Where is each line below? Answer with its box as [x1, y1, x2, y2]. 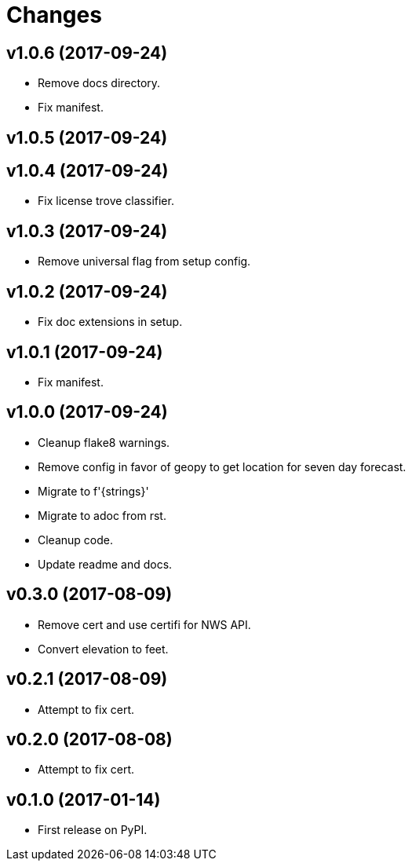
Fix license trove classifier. [38, 194, 174, 208]
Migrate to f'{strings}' [38, 484, 149, 498]
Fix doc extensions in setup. [38, 315, 183, 329]
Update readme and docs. [38, 557, 173, 571]
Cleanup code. [38, 532, 113, 547]
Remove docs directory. [38, 76, 161, 90]
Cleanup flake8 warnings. [38, 435, 170, 449]
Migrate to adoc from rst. [38, 508, 166, 522]
